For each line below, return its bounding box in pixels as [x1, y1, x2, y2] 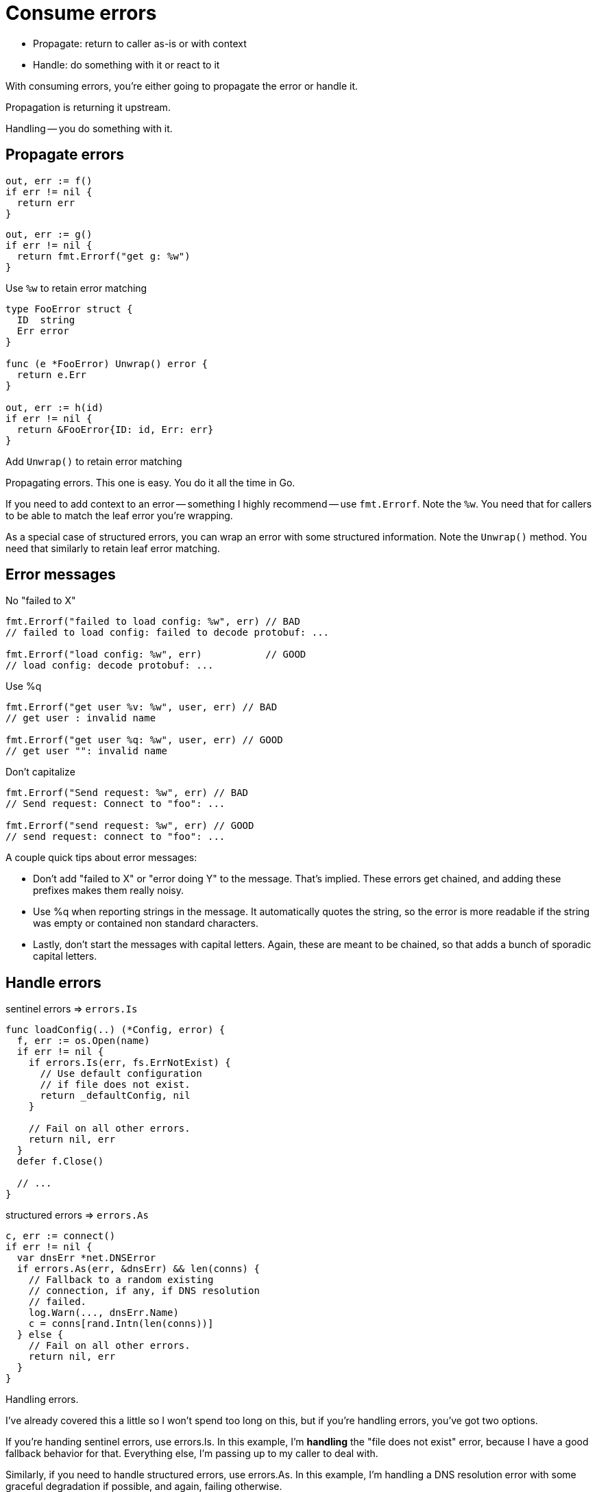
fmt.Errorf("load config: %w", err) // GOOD [5, 649, 306, 660]
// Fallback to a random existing [28, 1274, 214, 1286]
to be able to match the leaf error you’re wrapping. [5, 509, 233, 521]
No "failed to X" [5, 595, 76, 607]
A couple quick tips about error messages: [5, 851, 197, 864]
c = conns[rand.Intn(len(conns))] [28, 1318, 214, 1330]
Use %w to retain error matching [5, 282, 147, 294]
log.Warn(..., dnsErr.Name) [28, 1307, 179, 1319]
